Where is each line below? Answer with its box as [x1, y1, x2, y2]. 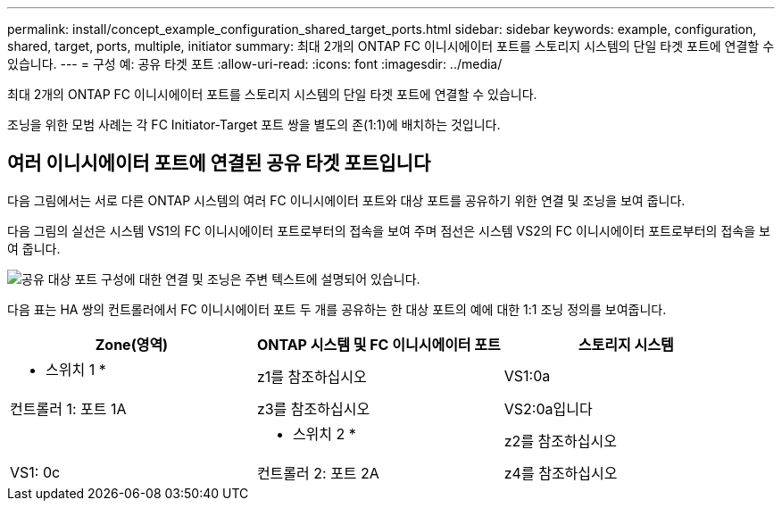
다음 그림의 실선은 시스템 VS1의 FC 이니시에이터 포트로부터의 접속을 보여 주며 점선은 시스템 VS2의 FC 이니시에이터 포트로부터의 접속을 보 [7, 222, 770, 238]
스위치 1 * [46, 360, 106, 379]
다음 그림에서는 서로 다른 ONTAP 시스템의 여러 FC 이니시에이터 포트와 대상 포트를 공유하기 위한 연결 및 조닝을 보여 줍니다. [7, 192, 686, 208]
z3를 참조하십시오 [256, 399, 370, 418]
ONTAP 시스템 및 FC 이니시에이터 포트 [256, 335, 501, 354]
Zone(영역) [95, 335, 169, 354]
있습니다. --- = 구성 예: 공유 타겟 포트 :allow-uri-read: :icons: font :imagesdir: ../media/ [7, 56, 503, 71]
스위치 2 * [292, 424, 356, 443]
